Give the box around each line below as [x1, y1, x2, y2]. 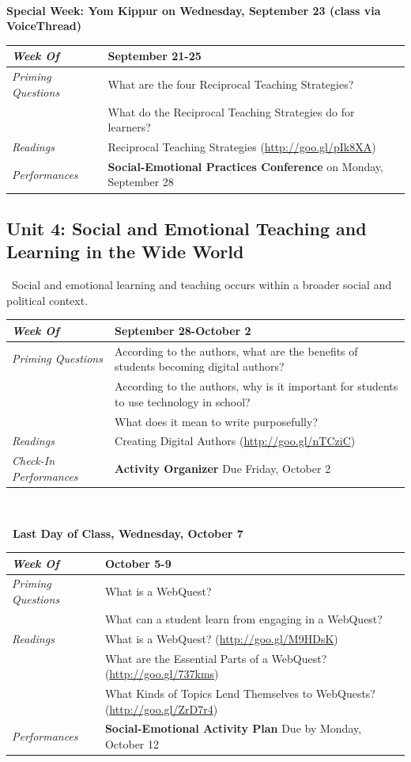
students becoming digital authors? [115, 358, 285, 375]
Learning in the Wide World [6, 239, 244, 264]
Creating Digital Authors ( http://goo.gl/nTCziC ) [115, 432, 356, 449]
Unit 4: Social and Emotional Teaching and [6, 215, 367, 240]
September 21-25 [107, 48, 202, 64]
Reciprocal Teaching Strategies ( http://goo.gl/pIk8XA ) [107, 139, 376, 154]
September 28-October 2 [115, 322, 251, 338]
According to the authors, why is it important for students [115, 378, 398, 394]
